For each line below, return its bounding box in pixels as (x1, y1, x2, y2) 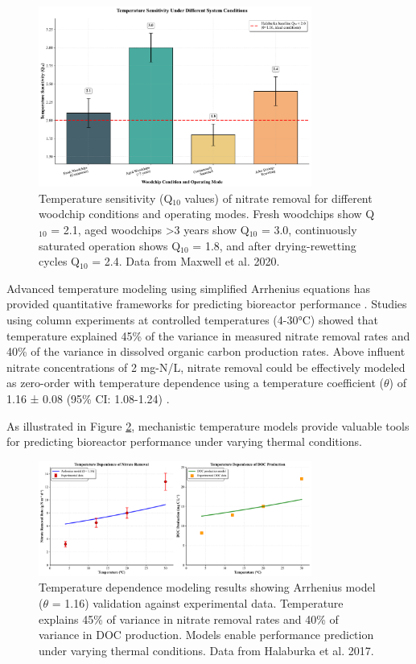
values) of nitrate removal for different (184, 189, 373, 206)
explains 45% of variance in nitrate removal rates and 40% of (39, 610, 339, 627)
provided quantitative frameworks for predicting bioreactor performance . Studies (6, 295, 407, 312)
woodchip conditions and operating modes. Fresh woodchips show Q (39, 205, 375, 222)
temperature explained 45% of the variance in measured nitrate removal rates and (6, 327, 410, 344)
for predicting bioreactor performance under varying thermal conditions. (6, 433, 362, 450)
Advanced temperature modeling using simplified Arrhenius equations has (6, 279, 371, 296)
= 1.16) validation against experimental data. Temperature (51, 595, 344, 612)
